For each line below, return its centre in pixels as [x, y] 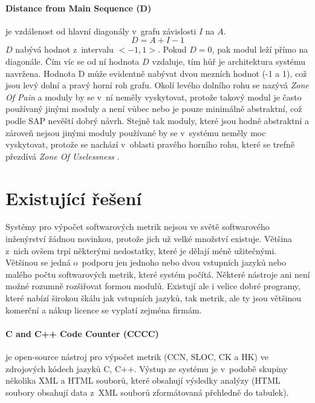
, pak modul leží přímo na [260, 49]
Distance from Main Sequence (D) [79, 8]
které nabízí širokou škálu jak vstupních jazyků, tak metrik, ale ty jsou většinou [153, 298]
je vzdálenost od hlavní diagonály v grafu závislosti [101, 31]
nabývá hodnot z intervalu [64, 49]
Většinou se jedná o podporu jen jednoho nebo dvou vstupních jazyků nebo [146, 262]
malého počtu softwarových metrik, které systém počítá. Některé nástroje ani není [158, 274]
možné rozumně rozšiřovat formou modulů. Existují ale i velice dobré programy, [153, 286]
